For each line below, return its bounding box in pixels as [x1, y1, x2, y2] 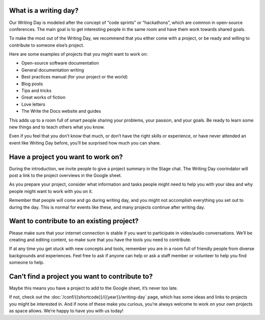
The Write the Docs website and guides [21, 108, 102, 114]
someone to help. [9, 260, 45, 266]
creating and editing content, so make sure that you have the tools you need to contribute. [9, 237, 191, 243]
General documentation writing [21, 67, 84, 73]
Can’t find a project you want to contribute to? [9, 272, 153, 280]
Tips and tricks [21, 88, 52, 94]
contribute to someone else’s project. [9, 42, 84, 48]
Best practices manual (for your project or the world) [21, 74, 128, 80]
